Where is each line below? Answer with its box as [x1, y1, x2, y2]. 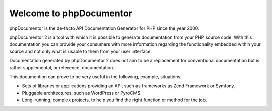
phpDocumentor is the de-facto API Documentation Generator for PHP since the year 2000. [9, 25, 199, 31]
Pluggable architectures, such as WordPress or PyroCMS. [22, 90, 142, 96]
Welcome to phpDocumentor [9, 8, 133, 19]
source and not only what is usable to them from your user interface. [9, 48, 152, 54]
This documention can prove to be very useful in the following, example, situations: [9, 73, 182, 80]
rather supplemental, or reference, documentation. [9, 64, 114, 70]
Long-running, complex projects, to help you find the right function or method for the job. [22, 97, 207, 103]
